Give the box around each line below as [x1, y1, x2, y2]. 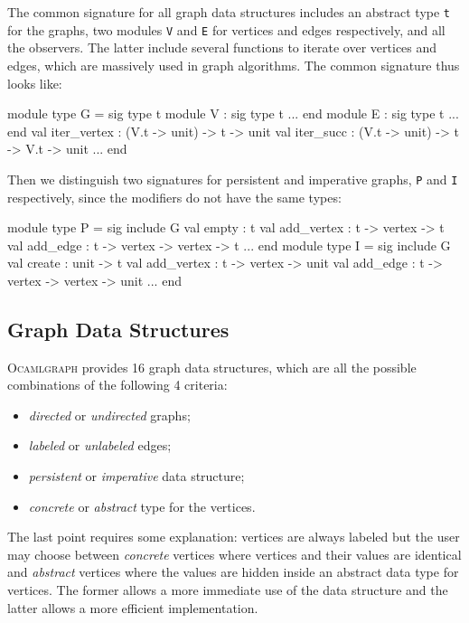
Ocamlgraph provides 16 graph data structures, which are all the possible [7, 357, 417, 376]
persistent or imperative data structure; [28, 467, 245, 486]
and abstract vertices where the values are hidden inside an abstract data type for [7, 562, 459, 581]
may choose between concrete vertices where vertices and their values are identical [7, 544, 462, 563]
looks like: [7, 73, 62, 92]
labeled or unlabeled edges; [28, 436, 172, 455]
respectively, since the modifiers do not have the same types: [7, 187, 342, 206]
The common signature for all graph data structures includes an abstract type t [7, 3, 451, 21]
